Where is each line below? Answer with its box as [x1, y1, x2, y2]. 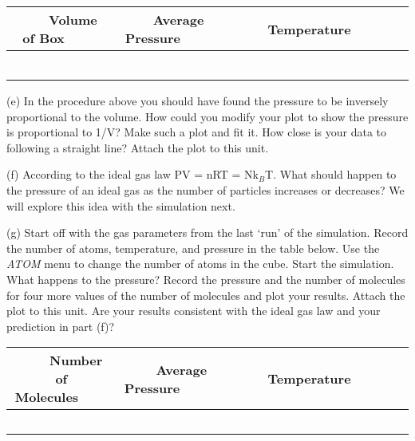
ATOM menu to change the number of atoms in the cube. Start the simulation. [6, 255, 394, 272]
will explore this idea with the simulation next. [6, 197, 235, 214]
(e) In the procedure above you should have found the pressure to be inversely [6, 93, 389, 108]
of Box [22, 29, 65, 47]
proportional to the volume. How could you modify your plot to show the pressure [6, 108, 409, 124]
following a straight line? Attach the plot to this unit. [6, 139, 269, 156]
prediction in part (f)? [6, 317, 115, 334]
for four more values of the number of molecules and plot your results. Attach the [6, 286, 405, 303]
